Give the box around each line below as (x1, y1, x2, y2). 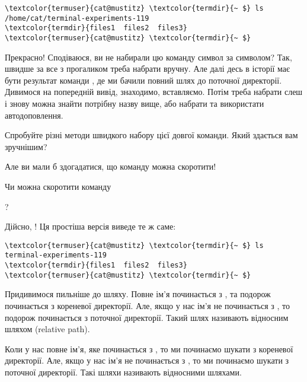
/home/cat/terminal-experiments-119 (5, 14, 149, 23)
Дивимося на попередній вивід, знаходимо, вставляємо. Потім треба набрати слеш (5, 85, 303, 98)
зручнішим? (5, 140, 47, 152)
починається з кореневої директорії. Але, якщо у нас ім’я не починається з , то (5, 299, 290, 311)
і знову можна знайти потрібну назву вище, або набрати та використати (5, 97, 264, 109)
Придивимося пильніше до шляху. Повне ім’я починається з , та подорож (5, 288, 271, 300)
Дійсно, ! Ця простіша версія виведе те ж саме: (5, 220, 176, 233)
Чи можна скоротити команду (5, 180, 111, 192)
